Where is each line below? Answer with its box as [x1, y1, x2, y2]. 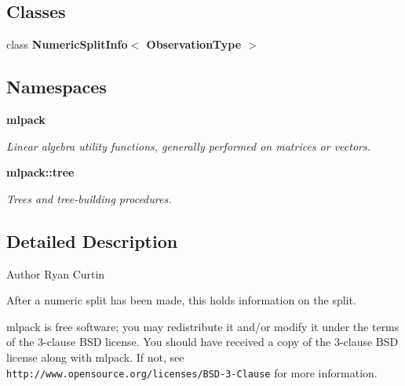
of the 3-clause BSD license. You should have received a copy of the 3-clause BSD [6, 333, 399, 350]
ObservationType [146, 36, 242, 53]
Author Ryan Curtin [6, 265, 105, 282]
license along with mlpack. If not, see [6, 348, 184, 365]
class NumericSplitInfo [6, 36, 128, 53]
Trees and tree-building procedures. [6, 190, 172, 206]
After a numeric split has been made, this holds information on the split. [6, 292, 356, 308]
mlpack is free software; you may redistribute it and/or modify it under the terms [6, 318, 400, 334]
